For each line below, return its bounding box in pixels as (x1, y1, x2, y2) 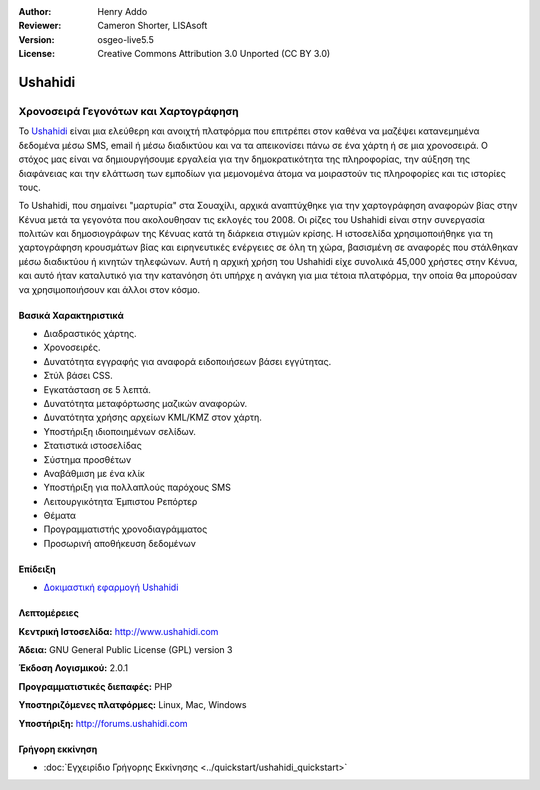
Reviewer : (18, 20, 62, 32)
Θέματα (43, 510, 77, 522)
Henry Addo (97, 6, 148, 17)
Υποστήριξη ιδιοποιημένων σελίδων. (43, 425, 197, 437)
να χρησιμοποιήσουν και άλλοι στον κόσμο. (18, 283, 200, 295)
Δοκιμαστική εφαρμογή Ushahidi (43, 581, 179, 594)
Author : (18, 6, 52, 17)
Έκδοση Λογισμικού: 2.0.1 (18, 662, 129, 674)
